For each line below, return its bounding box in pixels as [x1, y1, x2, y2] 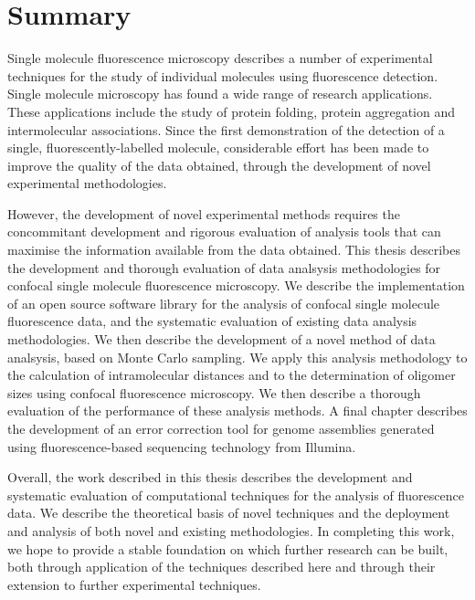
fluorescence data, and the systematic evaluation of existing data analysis [7, 311, 417, 331]
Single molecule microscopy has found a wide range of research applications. [7, 84, 433, 103]
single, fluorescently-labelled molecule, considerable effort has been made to [7, 138, 429, 157]
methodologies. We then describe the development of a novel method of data [7, 330, 436, 349]
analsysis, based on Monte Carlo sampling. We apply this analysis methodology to [7, 347, 468, 366]
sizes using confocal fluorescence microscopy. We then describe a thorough [7, 383, 421, 402]
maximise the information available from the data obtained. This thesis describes [7, 240, 461, 259]
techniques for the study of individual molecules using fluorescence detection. [7, 66, 438, 85]
